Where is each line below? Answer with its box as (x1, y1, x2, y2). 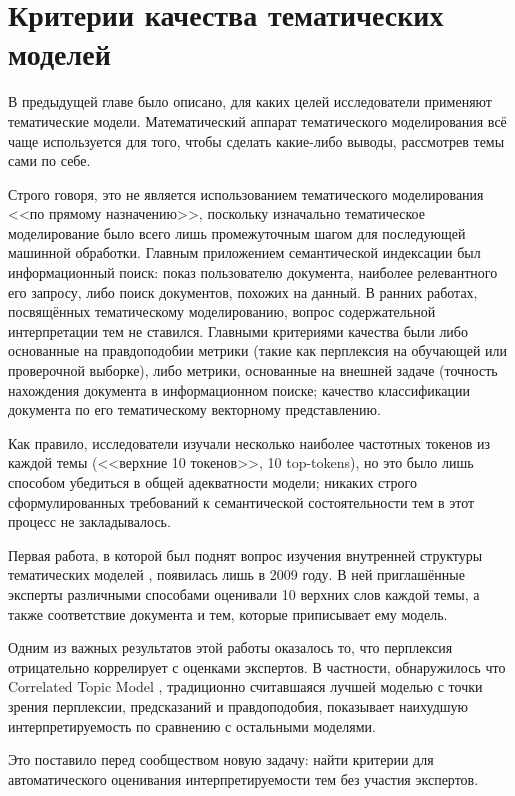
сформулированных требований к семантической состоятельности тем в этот (8, 491, 475, 512)
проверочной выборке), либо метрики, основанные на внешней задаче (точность (8, 360, 498, 381)
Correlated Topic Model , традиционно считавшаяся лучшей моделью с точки (8, 676, 483, 697)
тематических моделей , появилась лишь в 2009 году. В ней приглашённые (8, 564, 465, 585)
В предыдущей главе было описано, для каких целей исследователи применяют (8, 91, 492, 112)
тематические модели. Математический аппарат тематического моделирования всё (8, 110, 507, 131)
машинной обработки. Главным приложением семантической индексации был (8, 242, 481, 263)
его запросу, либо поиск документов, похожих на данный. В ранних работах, (8, 281, 478, 302)
